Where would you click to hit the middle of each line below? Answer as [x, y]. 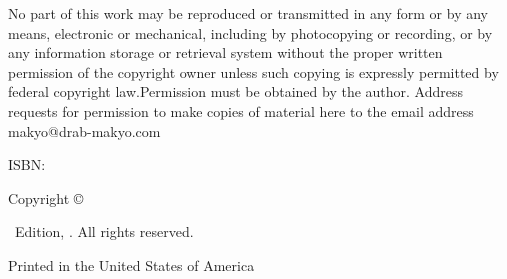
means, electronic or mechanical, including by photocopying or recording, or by [250, 32]
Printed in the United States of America [131, 264]
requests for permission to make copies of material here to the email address [241, 110]
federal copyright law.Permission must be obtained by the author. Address [236, 91]
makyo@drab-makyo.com [84, 130]
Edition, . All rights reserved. [104, 231]
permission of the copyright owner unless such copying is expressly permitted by [253, 71]
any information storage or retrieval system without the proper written [225, 52]
